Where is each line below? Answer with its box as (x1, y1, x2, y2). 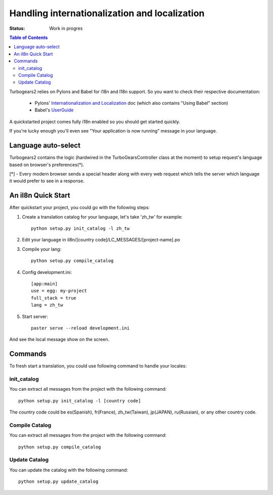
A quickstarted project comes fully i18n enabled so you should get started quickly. (9, 118, 180, 125)
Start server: (22, 313, 48, 319)
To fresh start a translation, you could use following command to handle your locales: (9, 363, 187, 369)
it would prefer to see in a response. (9, 178, 84, 184)
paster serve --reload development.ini (31, 325, 130, 331)
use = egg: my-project (31, 288, 87, 294)
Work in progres (49, 25, 83, 31)
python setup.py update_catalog (18, 479, 99, 484)
